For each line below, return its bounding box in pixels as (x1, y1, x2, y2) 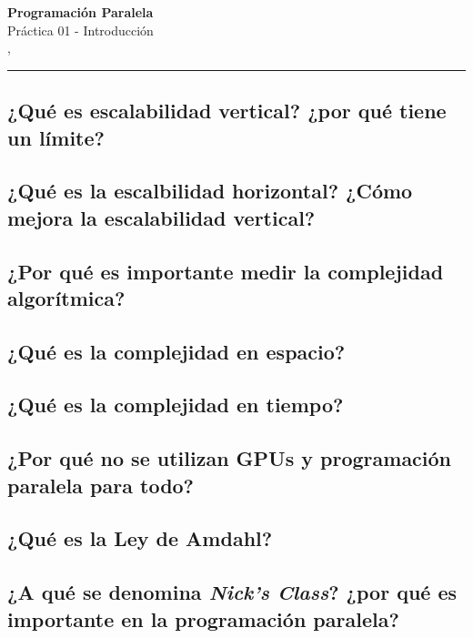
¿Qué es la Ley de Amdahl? (7, 524, 273, 552)
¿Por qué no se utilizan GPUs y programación (7, 444, 452, 472)
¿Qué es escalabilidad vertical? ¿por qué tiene (7, 96, 447, 125)
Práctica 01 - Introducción (7, 20, 154, 39)
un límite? (7, 123, 105, 151)
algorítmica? (7, 283, 126, 311)
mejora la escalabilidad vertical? (7, 203, 316, 231)
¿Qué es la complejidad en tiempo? (7, 390, 344, 419)
